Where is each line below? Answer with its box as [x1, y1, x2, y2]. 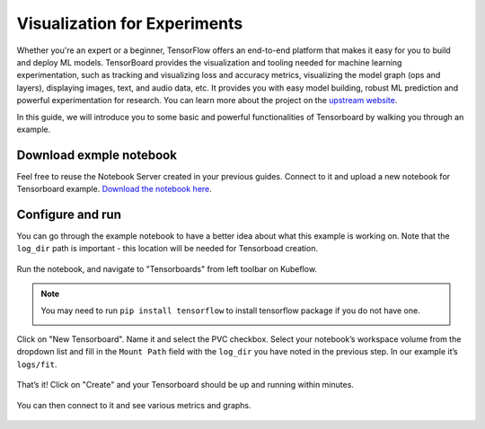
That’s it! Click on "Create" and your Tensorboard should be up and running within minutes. [16, 380, 355, 390]
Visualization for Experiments [16, 13, 243, 33]
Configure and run [16, 207, 121, 222]
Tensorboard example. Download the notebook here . [16, 184, 213, 195]
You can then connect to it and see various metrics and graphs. [16, 399, 251, 410]
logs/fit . [16, 359, 57, 370]
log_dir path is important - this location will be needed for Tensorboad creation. [16, 243, 319, 254]
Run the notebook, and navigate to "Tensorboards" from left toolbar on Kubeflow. [16, 263, 318, 274]
